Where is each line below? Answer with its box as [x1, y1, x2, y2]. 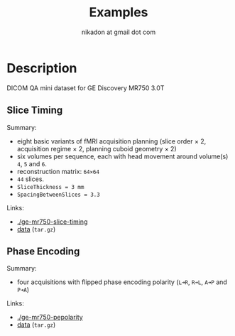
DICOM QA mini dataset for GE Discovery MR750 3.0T [6, 83, 165, 92]
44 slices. [16, 175, 44, 183]
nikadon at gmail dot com [81, 28, 156, 36]
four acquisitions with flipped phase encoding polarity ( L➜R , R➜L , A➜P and [16, 278, 228, 286]
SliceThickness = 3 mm [16, 183, 84, 190]
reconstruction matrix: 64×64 [16, 167, 100, 175]
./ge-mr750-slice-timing [16, 217, 88, 226]
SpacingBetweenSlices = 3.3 [16, 191, 100, 198]
